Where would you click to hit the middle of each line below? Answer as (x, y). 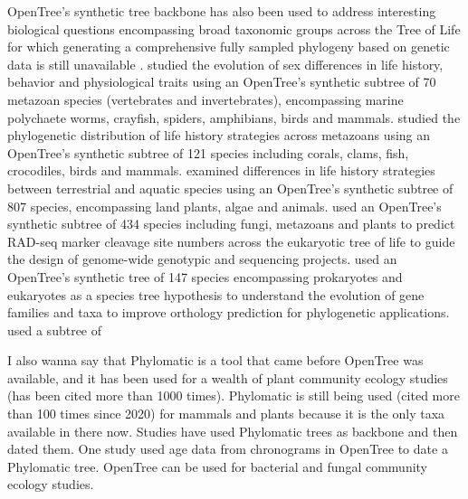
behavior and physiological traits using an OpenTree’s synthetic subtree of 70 (222, 82)
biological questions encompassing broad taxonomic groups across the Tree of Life (234, 28)
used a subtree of (55, 330)
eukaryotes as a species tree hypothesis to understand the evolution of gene (216, 294)
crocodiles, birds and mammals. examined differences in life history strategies (221, 170)
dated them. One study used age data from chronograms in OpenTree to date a (228, 449)
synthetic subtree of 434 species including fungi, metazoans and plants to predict (231, 224)
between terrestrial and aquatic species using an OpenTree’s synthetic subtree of (230, 188)
